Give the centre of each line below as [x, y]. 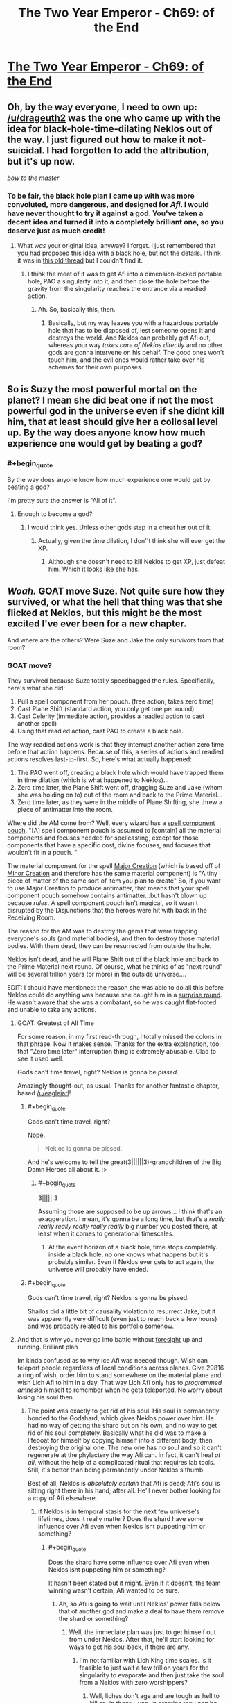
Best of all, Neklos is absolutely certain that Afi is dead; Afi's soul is [124, 1483]
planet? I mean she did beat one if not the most [110, 400]
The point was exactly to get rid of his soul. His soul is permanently [123, 1411]
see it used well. [40, 1059]
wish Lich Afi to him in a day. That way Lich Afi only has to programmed [119, 1382]
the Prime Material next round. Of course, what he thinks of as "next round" [115, 967]
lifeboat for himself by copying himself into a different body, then [120, 1440]
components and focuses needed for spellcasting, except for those [103, 838]
